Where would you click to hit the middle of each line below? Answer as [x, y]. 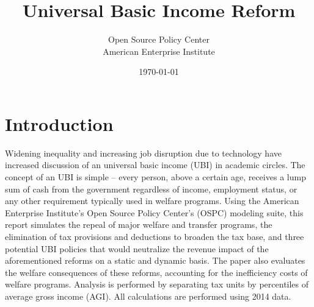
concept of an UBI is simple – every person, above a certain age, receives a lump [155, 177]
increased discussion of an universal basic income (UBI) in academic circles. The [155, 165]
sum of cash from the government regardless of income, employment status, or [151, 189]
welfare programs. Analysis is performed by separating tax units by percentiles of [157, 284]
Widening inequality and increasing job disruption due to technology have [143, 153]
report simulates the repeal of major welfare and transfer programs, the [139, 224]
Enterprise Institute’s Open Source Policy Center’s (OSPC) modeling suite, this [154, 212]
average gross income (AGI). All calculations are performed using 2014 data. [148, 296]
